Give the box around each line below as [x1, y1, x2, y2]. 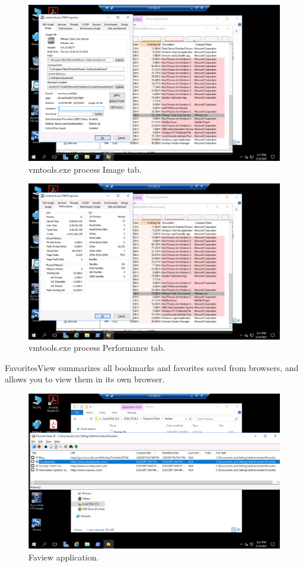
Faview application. [28, 550, 99, 563]
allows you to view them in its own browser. [5, 373, 165, 385]
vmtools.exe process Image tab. [28, 163, 142, 175]
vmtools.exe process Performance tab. [28, 341, 165, 354]
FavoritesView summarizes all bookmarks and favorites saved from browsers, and [5, 361, 299, 373]
